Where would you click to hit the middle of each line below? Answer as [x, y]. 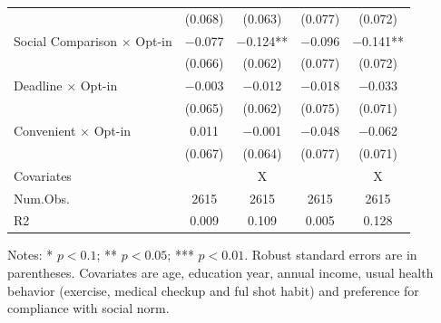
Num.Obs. [42, 198]
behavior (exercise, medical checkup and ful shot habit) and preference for [213, 290]
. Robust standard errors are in [331, 255]
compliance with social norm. [88, 308]
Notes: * [30, 255]
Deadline [38, 85]
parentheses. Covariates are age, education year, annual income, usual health [220, 273]
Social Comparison [66, 40]
